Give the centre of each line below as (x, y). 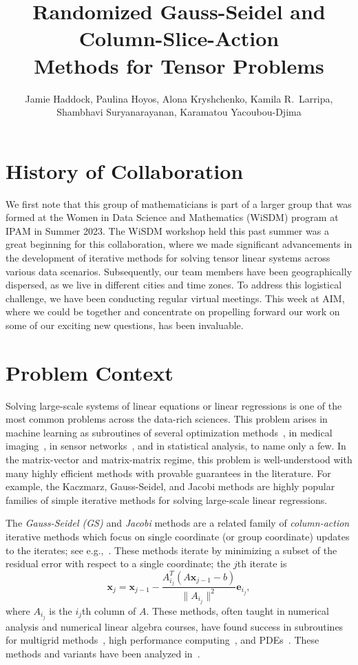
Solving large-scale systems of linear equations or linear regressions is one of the (174, 405)
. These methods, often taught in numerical (238, 610)
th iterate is (262, 563)
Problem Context (89, 372)
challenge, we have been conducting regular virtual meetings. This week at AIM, (175, 298)
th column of (109, 610)
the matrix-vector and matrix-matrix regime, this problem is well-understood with (179, 460)
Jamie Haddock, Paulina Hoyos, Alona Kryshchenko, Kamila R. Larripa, (179, 98)
